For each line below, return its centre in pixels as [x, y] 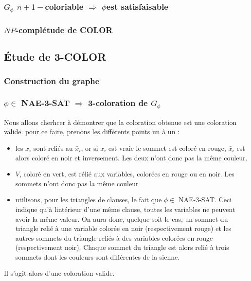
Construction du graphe [52, 80]
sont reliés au [53, 148]
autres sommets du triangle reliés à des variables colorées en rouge [114, 237]
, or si [90, 148]
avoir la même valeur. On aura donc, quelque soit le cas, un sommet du [122, 219]
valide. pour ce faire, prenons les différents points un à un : [92, 132]
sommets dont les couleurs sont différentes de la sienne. [98, 256]
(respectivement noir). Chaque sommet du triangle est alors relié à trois [122, 247]
